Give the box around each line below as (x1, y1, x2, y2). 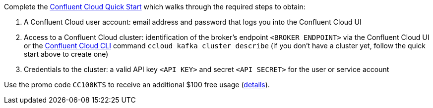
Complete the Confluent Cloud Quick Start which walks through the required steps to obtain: (4, 2, 306, 11)
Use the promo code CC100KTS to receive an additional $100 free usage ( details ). (4, 80, 270, 89)
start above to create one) (24, 50, 109, 58)
